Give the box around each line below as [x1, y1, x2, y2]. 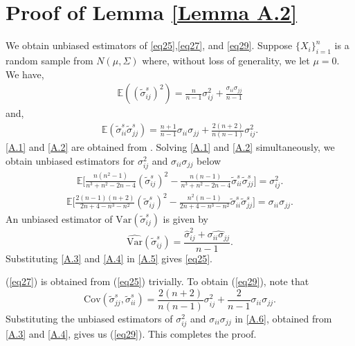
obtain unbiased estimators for [6, 153, 135, 167]
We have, [6, 66, 44, 81]
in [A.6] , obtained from [235, 311, 332, 325]
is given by [163, 211, 209, 226]
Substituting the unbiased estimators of [6, 311, 173, 325]
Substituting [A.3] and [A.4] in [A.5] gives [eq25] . [6, 251, 212, 265]
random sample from [6, 53, 93, 67]
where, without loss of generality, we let [142, 53, 310, 67]
